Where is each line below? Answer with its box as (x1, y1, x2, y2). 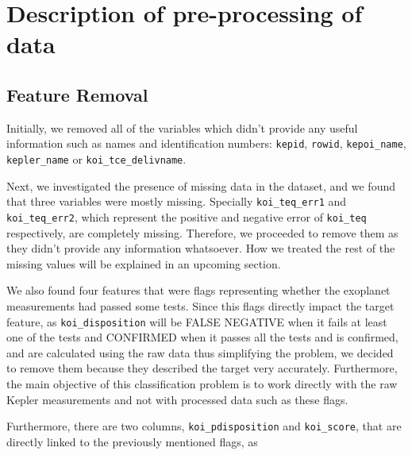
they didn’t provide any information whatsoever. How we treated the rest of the (6, 240, 395, 256)
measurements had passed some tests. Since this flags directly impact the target (6, 297, 395, 314)
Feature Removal (6, 82, 148, 106)
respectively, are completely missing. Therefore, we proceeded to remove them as (6, 224, 399, 241)
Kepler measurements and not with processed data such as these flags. (6, 391, 348, 407)
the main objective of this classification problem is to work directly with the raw (6, 375, 398, 391)
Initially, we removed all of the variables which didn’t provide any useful (6, 119, 358, 136)
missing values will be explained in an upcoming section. (6, 255, 281, 272)
